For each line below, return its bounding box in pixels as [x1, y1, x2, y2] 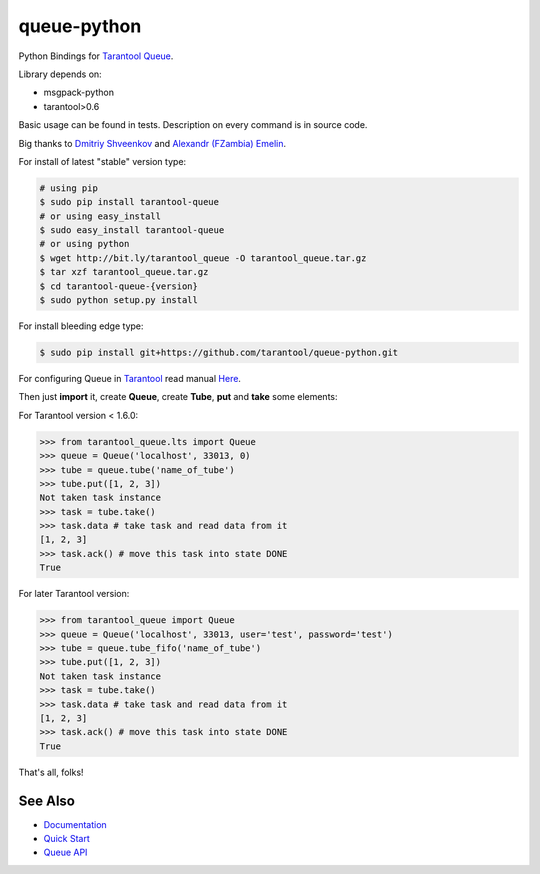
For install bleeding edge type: [18, 320, 144, 332]
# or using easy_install [39, 210, 162, 222]
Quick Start [43, 833, 90, 844]
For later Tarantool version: [18, 588, 130, 600]
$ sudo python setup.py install [39, 295, 199, 305]
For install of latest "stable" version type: [18, 155, 187, 167]
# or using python [39, 238, 130, 250]
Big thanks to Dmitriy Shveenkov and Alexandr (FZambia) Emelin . [18, 137, 287, 149]
